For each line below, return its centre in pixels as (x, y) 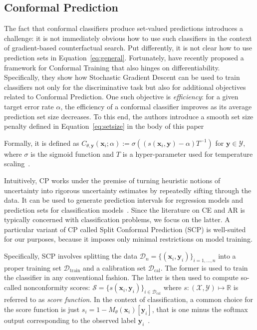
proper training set (33, 267)
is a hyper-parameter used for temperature (188, 154)
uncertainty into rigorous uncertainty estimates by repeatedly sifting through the (128, 190)
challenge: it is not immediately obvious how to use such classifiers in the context (128, 38)
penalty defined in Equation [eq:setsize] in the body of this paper (104, 126)
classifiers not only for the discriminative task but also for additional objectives (125, 87)
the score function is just (42, 309)
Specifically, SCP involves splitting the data (71, 256)
